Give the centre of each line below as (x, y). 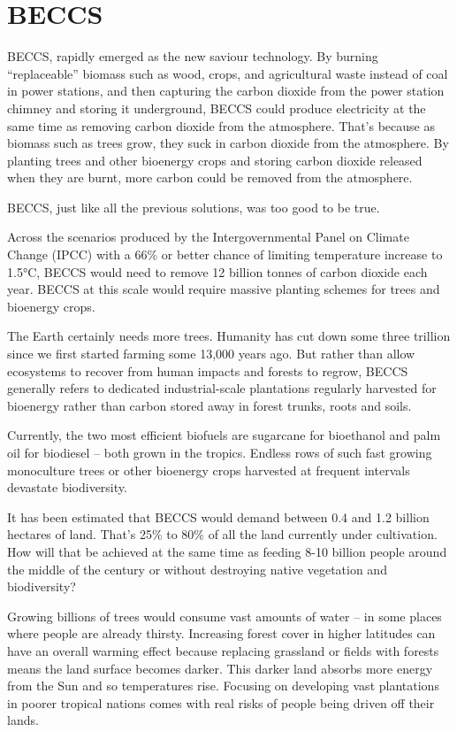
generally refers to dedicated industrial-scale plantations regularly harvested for (222, 388)
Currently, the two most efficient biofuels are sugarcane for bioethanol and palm (224, 435)
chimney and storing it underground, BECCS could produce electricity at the (217, 108)
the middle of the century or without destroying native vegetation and (197, 569)
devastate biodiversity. (67, 487)
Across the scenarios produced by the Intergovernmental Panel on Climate (208, 237)
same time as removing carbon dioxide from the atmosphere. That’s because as (221, 125)
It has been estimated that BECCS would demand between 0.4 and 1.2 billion (218, 516)
